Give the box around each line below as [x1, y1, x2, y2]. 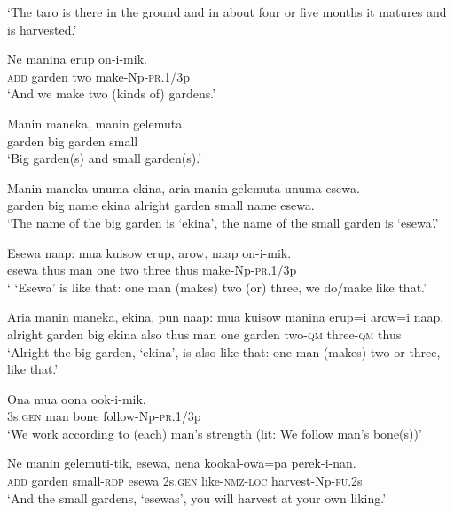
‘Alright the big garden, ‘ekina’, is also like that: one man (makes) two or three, [7, 342, 441, 361]
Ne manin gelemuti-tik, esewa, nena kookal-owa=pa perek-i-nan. [7, 454, 356, 472]
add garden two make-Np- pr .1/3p [7, 66, 191, 85]
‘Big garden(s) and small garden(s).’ [7, 149, 202, 167]
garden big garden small [7, 131, 138, 150]
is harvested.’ [7, 19, 77, 38]
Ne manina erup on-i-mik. [7, 50, 147, 68]
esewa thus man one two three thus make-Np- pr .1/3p [7, 260, 297, 279]
